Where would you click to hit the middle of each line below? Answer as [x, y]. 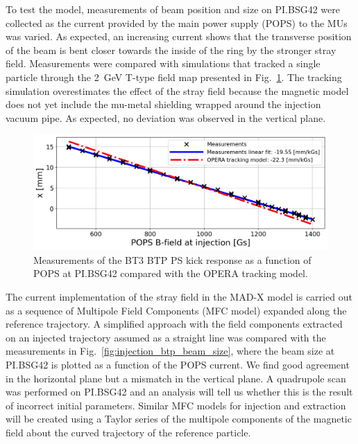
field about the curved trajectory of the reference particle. [128, 432]
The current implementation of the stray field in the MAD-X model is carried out [179, 296]
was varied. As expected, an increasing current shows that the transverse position [179, 36]
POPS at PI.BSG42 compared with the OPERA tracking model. [171, 273]
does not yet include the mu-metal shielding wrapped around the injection [163, 104]
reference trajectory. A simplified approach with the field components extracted [174, 324]
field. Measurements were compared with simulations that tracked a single [163, 63]
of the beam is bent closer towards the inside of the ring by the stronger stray [171, 50]
